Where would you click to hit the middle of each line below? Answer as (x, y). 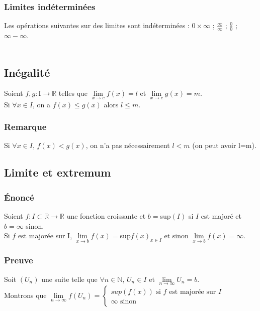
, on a (41, 104)
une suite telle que (69, 279)
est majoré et (221, 216)
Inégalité (27, 72)
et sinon (176, 236)
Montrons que (25, 295)
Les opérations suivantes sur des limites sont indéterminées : (97, 25)
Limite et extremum (58, 172)
